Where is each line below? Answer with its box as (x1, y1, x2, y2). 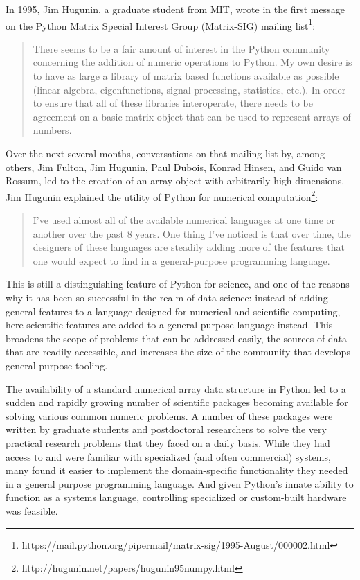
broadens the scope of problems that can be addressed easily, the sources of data (6, 331, 348, 345)
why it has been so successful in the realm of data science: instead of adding (6, 290, 328, 304)
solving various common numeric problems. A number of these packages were (6, 408, 333, 423)
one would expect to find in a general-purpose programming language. (33, 253, 330, 267)
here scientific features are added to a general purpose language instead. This (6, 317, 333, 332)
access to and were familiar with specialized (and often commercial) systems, (6, 449, 331, 464)
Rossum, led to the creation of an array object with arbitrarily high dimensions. (6, 173, 345, 188)
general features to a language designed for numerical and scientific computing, (6, 304, 341, 318)
